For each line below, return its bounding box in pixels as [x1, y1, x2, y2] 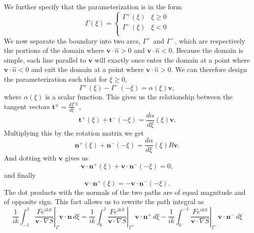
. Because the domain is [172, 45, 243, 55]
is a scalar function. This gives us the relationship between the [45, 92, 233, 102]
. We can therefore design [171, 64, 247, 74]
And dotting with [4, 153, 56, 163]
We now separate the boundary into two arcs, [4, 35, 140, 46]
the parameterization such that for [4, 74, 107, 84]
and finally [4, 169, 36, 180]
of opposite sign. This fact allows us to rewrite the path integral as [4, 196, 204, 207]
